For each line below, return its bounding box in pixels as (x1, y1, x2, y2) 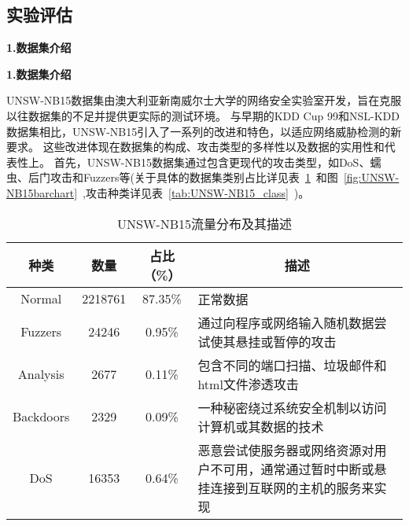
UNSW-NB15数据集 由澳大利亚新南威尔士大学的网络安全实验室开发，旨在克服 (6, 92, 402, 109)
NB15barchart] (6, 184, 78, 200)
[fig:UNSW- (343, 169, 400, 186)
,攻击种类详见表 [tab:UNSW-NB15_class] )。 (83, 184, 310, 200)
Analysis (17, 365, 64, 384)
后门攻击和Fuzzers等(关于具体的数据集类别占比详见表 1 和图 (28, 169, 338, 186)
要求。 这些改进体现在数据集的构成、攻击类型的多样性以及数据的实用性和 (6, 138, 385, 155)
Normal (20, 289, 62, 308)
